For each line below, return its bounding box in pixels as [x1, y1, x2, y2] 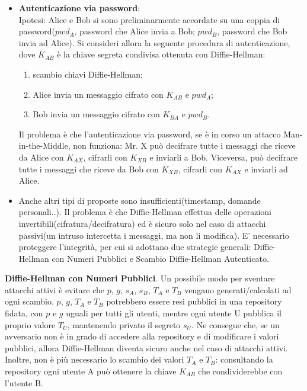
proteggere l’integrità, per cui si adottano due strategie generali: [18, 241, 251, 253]
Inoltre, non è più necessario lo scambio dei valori [5, 353, 184, 366]
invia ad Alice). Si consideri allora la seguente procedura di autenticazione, [18, 36, 290, 49]
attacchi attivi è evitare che [5, 283, 105, 296]
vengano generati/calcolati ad [184, 283, 292, 296]
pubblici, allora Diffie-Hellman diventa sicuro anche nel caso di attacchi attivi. [5, 341, 288, 354]
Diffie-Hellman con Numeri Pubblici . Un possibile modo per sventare [5, 272, 275, 284]
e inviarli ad [244, 162, 288, 175]
